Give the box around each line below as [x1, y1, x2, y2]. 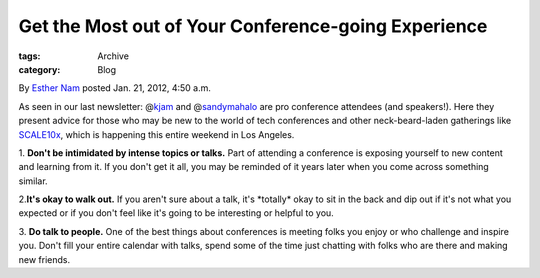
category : [18, 63, 61, 75]
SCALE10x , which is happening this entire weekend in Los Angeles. [18, 128, 295, 140]
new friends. [18, 253, 70, 265]
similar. [18, 175, 49, 187]
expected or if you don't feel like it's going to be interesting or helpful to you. [18, 207, 334, 219]
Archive [97, 50, 130, 62]
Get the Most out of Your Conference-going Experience [18, 15, 488, 37]
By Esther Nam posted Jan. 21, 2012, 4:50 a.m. [18, 82, 212, 94]
